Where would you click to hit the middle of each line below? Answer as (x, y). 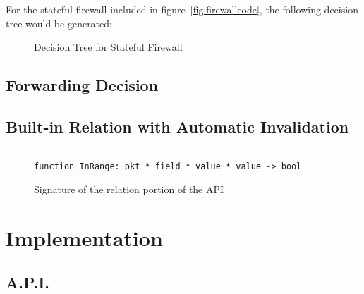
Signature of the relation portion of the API (129, 189)
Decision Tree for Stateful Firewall (108, 47)
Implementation (84, 237)
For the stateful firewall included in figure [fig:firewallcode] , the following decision (182, 9)
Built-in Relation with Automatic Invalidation (177, 126)
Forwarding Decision (82, 85)
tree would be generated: (59, 23)
